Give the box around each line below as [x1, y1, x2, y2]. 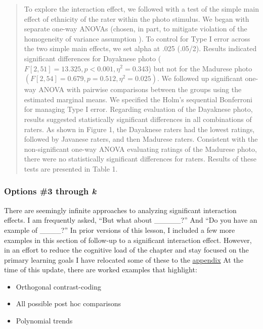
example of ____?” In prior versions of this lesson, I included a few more [4, 224, 235, 235]
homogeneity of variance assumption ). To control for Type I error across [24, 33, 250, 44]
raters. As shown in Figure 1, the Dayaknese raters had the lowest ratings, [24, 124, 255, 134]
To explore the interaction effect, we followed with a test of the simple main [24, 4, 259, 14]
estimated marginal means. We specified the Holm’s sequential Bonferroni [24, 94, 252, 104]
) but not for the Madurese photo [148, 63, 252, 73]
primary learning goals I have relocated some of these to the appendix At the [4, 254, 243, 265]
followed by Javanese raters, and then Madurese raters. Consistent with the [24, 134, 258, 144]
